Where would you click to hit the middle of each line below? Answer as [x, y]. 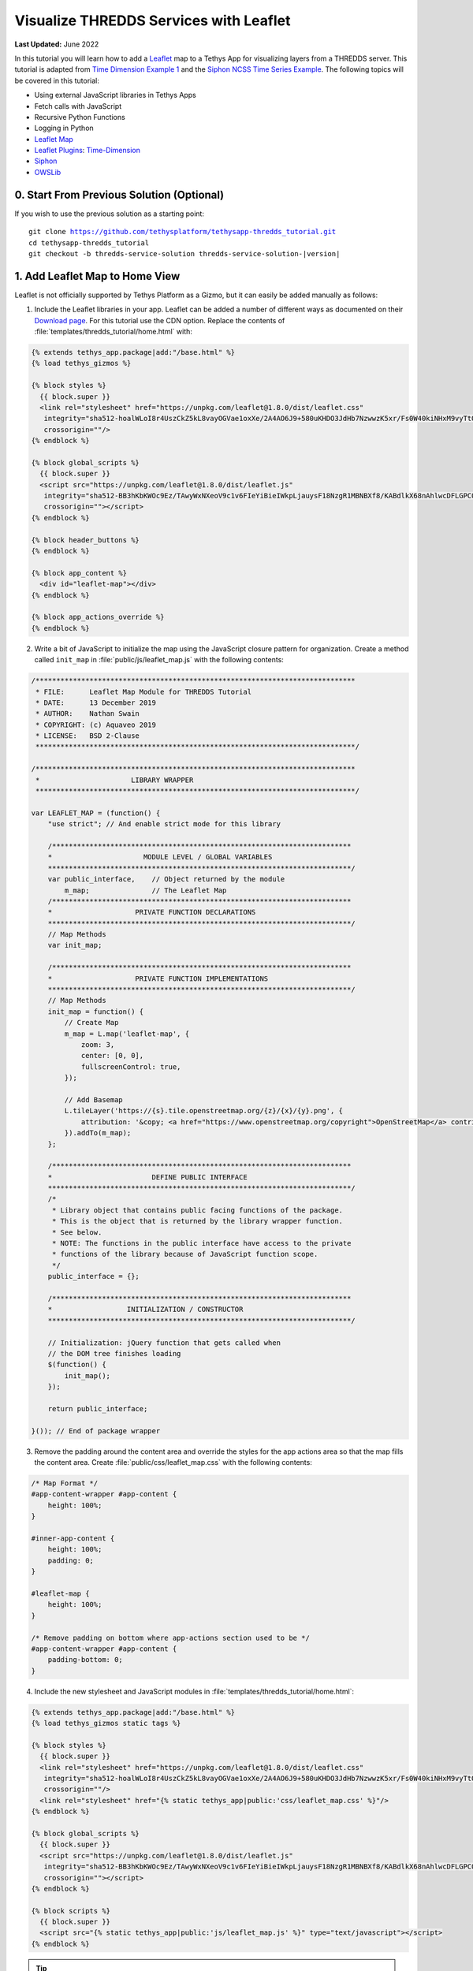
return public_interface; [98, 1408]
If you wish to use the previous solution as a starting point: [110, 214]
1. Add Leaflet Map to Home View [97, 276]
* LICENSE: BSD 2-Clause [88, 736]
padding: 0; [71, 1560]
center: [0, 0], [112, 1056]
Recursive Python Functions [80, 117]
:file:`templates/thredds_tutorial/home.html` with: [114, 332]
